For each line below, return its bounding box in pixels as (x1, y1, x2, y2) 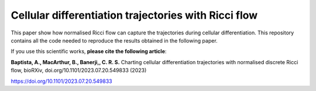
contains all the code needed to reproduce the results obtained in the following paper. (11, 37, 218, 44)
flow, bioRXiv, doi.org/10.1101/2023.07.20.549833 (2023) (11, 67, 147, 74)
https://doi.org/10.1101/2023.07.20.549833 (11, 78, 112, 85)
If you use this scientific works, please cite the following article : (11, 48, 167, 55)
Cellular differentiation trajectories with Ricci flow (11, 9, 258, 22)
